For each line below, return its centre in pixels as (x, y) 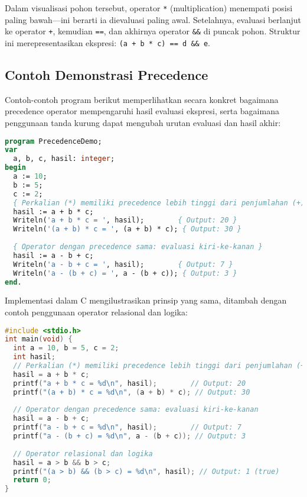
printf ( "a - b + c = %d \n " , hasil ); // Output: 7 (127, 427)
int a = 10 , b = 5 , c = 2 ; (66, 348)
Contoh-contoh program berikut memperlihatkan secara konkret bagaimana (142, 99)
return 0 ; (32, 480)
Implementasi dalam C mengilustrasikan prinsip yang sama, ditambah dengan (146, 300)
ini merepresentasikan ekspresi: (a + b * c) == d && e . (107, 42)
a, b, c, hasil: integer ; (64, 159)
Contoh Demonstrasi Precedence (107, 74)
